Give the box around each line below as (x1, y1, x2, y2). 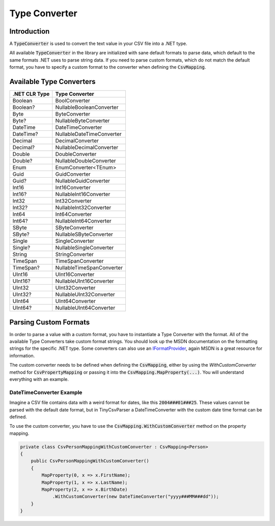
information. (9, 352, 35, 358)
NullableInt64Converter (55, 217, 112, 225)
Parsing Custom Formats (9, 318, 90, 326)
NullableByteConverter (55, 117, 110, 124)
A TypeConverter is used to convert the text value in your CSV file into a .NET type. (9, 41, 187, 47)
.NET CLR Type (12, 91, 50, 98)
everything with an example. (9, 376, 69, 382)
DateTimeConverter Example (9, 389, 82, 396)
